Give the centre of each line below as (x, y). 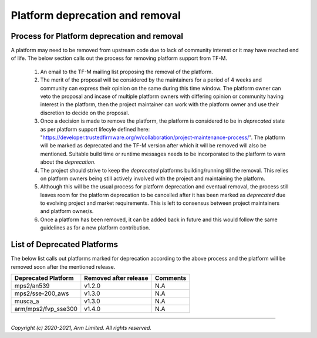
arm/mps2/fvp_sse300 (46, 309)
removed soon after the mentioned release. (63, 266)
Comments (171, 278)
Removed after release (117, 278)
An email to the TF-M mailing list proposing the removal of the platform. (127, 72)
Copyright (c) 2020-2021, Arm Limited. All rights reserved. (81, 327)
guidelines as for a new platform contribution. (95, 228)
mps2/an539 (32, 286)
